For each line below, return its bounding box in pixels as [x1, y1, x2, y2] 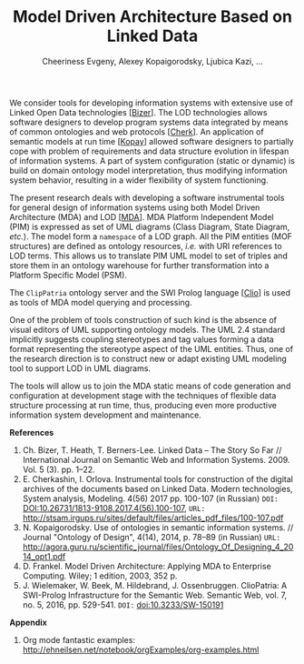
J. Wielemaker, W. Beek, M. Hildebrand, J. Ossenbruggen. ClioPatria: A [22, 579, 288, 590]
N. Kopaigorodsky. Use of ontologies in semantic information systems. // [22, 521, 294, 533]
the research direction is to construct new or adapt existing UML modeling [9, 353, 288, 364]
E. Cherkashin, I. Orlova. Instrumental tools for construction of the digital [22, 473, 293, 484]
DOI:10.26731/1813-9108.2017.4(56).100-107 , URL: [22, 502, 206, 513]
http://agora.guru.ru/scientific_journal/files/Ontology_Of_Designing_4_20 [22, 541, 294, 552]
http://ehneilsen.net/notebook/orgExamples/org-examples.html [22, 644, 260, 655]
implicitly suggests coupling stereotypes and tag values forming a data [9, 334, 274, 345]
